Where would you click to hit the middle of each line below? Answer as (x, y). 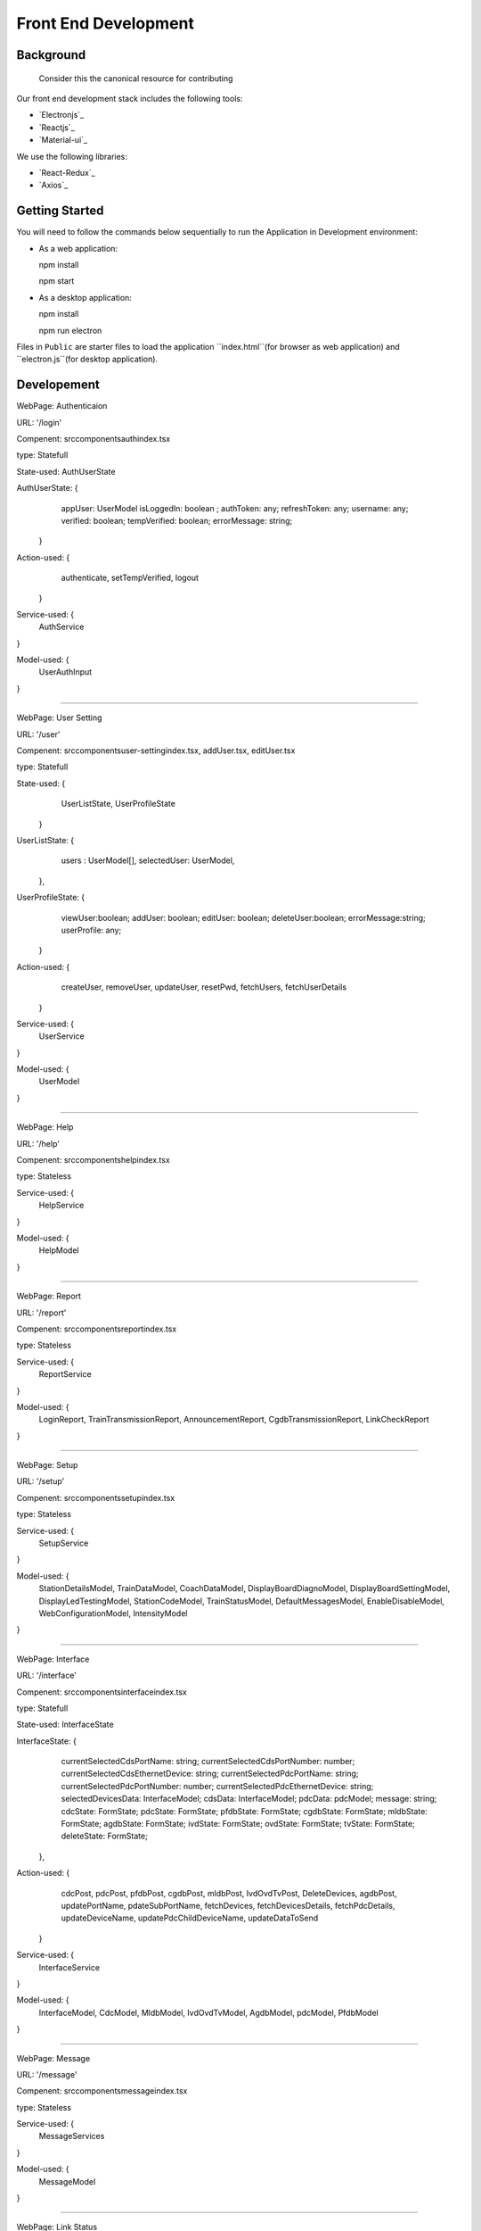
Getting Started (60, 211)
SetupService (64, 1543)
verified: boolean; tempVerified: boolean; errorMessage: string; (177, 520)
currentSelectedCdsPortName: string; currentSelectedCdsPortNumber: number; (208, 1762)
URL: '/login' (39, 422)
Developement (58, 385)
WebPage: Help (45, 1127)
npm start (57, 281)
